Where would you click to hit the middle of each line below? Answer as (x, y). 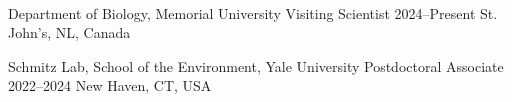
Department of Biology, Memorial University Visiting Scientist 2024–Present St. (253, 12)
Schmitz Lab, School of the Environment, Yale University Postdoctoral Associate (256, 65)
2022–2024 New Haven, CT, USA (110, 85)
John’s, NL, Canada (69, 32)
